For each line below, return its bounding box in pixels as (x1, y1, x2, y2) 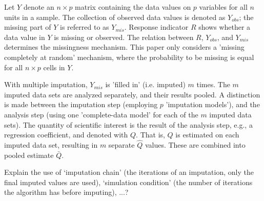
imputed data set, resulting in (4, 139, 98, 150)
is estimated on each (175, 129, 239, 140)
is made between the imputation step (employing (4, 99, 158, 110)
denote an (23, 2, 54, 12)
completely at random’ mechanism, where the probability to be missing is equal (4, 51, 254, 62)
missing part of (4, 22, 51, 32)
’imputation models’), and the (166, 99, 260, 110)
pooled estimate (4, 149, 54, 160)
